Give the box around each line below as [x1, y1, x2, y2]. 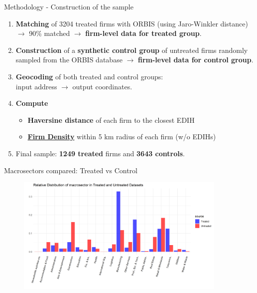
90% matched [29, 28, 70, 38]
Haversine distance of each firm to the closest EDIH [27, 114, 195, 125]
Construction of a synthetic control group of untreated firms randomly [15, 44, 248, 55]
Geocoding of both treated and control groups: [15, 71, 163, 81]
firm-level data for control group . [137, 54, 254, 65]
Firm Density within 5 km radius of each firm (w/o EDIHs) [27, 131, 216, 142]
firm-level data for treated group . [85, 28, 202, 38]
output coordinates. [72, 81, 132, 91]
